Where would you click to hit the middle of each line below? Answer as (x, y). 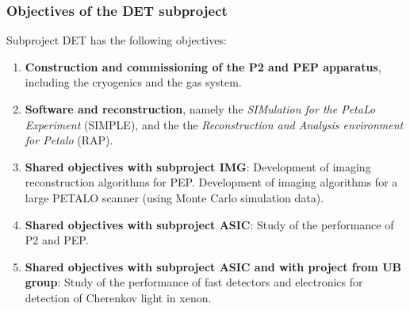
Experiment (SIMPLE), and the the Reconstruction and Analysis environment (214, 124)
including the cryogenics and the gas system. (133, 82)
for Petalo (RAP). (69, 140)
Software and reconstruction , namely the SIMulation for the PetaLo (200, 109)
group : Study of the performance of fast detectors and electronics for (194, 282)
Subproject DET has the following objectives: (117, 40)
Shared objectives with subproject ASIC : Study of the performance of (209, 224)
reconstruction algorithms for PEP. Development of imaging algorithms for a (211, 182)
